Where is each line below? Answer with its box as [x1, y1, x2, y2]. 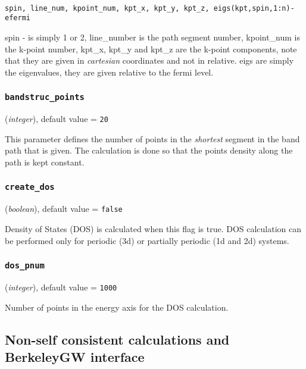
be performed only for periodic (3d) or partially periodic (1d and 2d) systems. [5, 234, 289, 246]
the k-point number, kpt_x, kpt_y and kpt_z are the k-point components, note [5, 42, 297, 55]
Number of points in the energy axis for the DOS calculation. [5, 301, 229, 313]
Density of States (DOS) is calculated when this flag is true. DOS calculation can [5, 223, 302, 234]
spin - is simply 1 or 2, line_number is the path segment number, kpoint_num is [5, 30, 301, 43]
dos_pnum [5, 261, 45, 271]
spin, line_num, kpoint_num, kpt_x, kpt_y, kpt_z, [5, 4, 210, 12]
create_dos [5, 182, 55, 192]
